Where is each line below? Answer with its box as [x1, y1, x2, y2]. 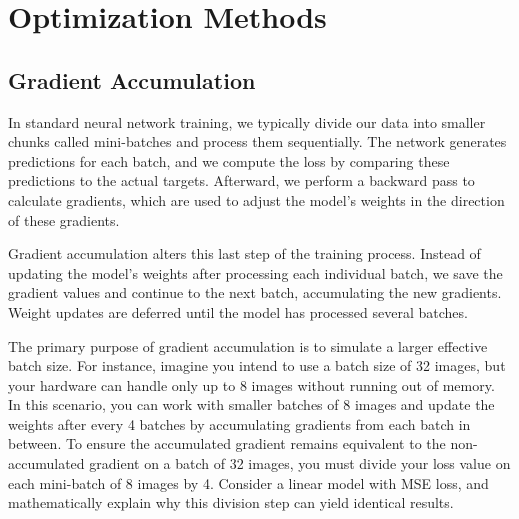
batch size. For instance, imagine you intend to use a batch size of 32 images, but [8, 355, 506, 376]
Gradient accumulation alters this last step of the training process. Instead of [8, 243, 481, 264]
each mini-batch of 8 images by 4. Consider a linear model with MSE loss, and [8, 472, 489, 493]
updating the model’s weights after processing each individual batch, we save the [8, 262, 503, 283]
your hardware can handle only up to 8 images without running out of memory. [8, 374, 495, 395]
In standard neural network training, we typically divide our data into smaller [8, 111, 486, 132]
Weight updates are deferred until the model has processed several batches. [8, 301, 468, 322]
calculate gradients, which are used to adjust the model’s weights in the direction [8, 189, 505, 210]
